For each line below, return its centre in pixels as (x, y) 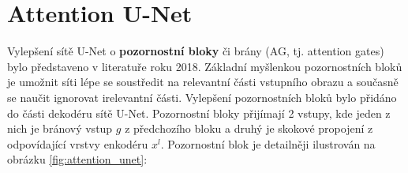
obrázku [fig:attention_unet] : (77, 159)
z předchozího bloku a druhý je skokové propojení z (249, 128)
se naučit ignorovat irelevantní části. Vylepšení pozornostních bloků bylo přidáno (202, 97)
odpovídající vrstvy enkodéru (78, 143)
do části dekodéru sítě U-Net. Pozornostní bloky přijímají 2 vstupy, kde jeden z (199, 113)
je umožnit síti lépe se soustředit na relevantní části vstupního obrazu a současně (203, 82)
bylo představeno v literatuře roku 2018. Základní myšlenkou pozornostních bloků (205, 66)
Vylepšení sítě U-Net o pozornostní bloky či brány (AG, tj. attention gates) (196, 51)
